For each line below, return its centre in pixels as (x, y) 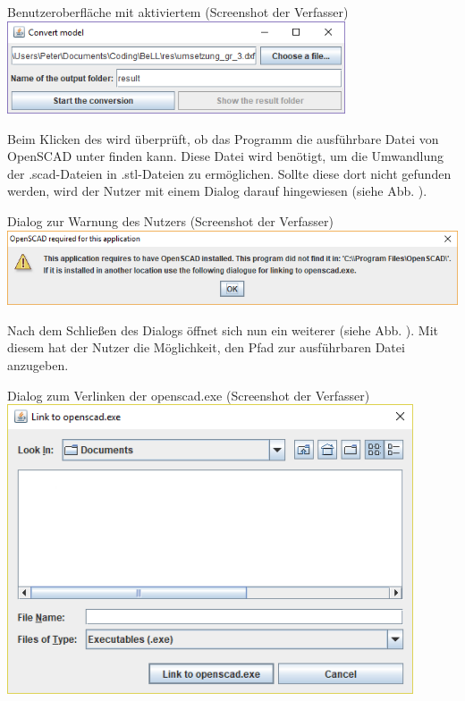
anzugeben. (38, 364)
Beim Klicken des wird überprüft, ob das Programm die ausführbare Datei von (223, 138)
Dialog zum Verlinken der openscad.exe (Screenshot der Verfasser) (189, 395)
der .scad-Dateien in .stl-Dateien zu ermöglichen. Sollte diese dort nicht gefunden (229, 173)
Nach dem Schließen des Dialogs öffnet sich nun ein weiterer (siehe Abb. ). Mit (223, 329)
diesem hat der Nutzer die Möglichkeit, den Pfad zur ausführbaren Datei (206, 347)
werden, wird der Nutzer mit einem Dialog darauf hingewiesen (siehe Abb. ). (217, 191)
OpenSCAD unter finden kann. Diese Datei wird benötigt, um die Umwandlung (226, 156)
